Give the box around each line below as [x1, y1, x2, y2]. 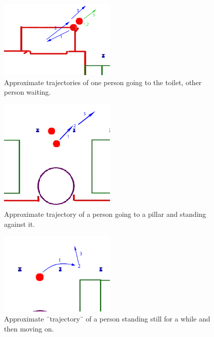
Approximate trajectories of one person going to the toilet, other [4, 77, 202, 87]
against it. [4, 218, 35, 229]
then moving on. [4, 323, 54, 333]
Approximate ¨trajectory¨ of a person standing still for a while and [4, 313, 210, 324]
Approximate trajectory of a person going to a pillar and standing [4, 209, 206, 219]
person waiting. [4, 87, 51, 97]
